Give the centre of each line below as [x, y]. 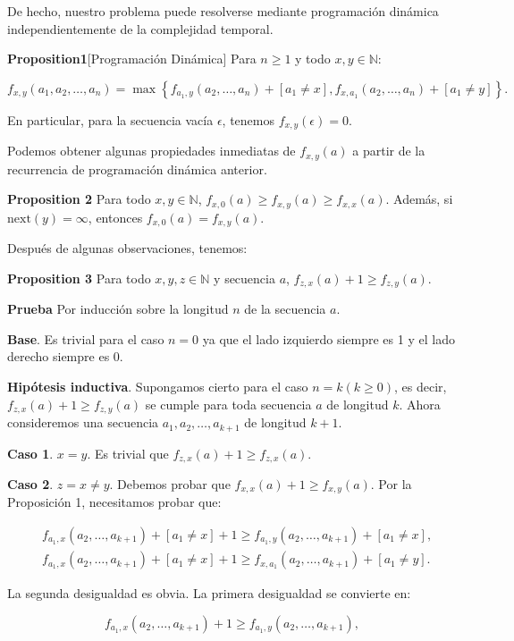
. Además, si [419, 199]
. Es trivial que [128, 453]
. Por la [391, 483]
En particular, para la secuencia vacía [110, 119]
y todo [313, 59]
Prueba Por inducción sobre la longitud [118, 309]
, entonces [115, 217]
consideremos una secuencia [83, 422]
